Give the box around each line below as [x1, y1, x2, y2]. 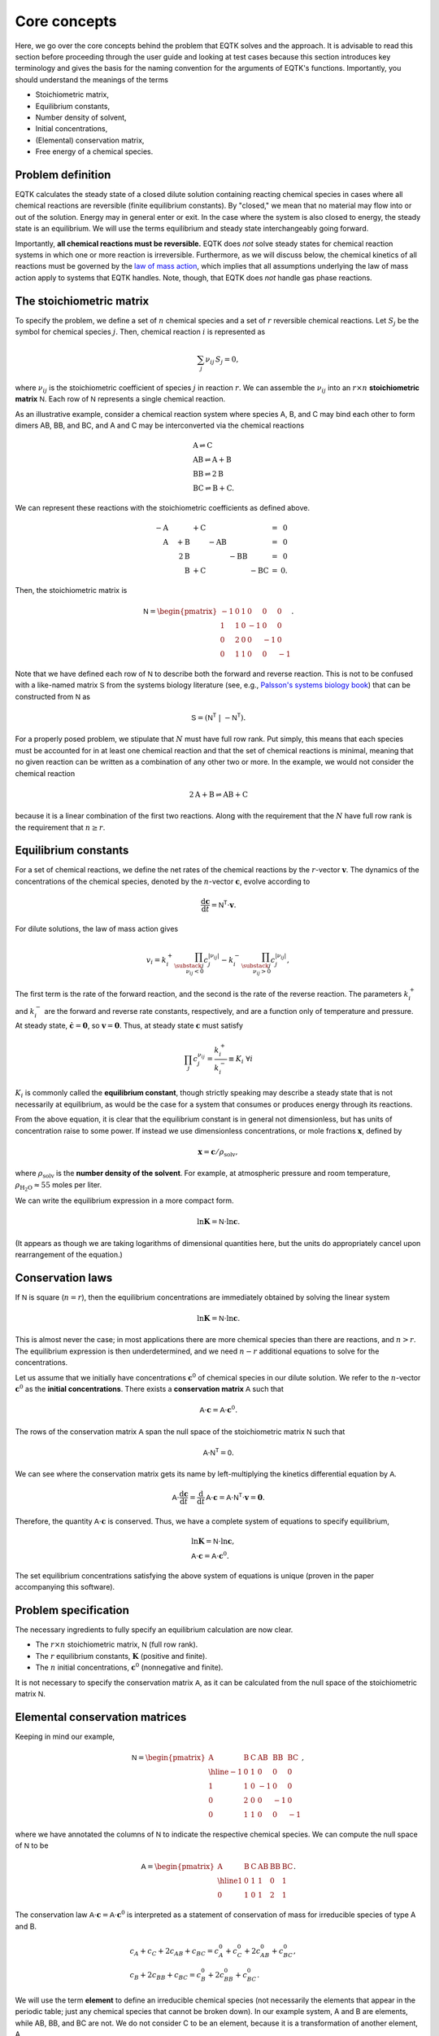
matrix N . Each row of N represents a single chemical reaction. [15, 394, 226, 404]
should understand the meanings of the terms [15, 74, 168, 85]
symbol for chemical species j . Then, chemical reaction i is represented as [15, 327, 266, 336]
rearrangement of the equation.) [15, 1249, 124, 1259]
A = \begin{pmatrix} [141, 1862, 215, 1871]
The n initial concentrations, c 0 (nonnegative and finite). [35, 1661, 224, 1673]
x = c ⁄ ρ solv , [198, 1147, 238, 1158]
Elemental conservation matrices [15, 1710, 187, 1724]
